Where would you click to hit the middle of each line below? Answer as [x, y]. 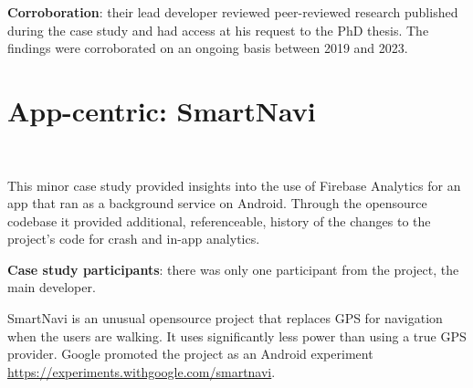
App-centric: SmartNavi [162, 110]
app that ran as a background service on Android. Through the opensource [217, 203]
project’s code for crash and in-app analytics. [134, 239]
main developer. [52, 287]
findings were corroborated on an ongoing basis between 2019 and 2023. [208, 48]
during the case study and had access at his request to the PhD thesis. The [218, 30]
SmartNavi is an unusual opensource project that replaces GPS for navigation [225, 318]
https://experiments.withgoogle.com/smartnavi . [142, 371]
